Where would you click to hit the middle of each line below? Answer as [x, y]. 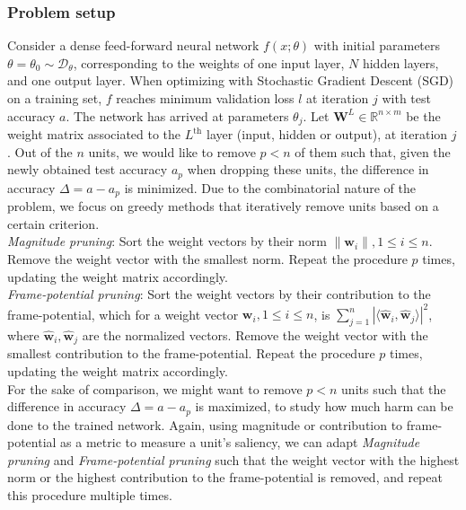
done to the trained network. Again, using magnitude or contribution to [205, 424]
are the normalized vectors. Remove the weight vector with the [255, 335]
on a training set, [55, 98]
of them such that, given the [373, 151]
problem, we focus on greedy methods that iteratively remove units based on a [223, 206]
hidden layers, [400, 62]
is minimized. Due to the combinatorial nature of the [270, 187]
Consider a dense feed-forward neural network [133, 45]
